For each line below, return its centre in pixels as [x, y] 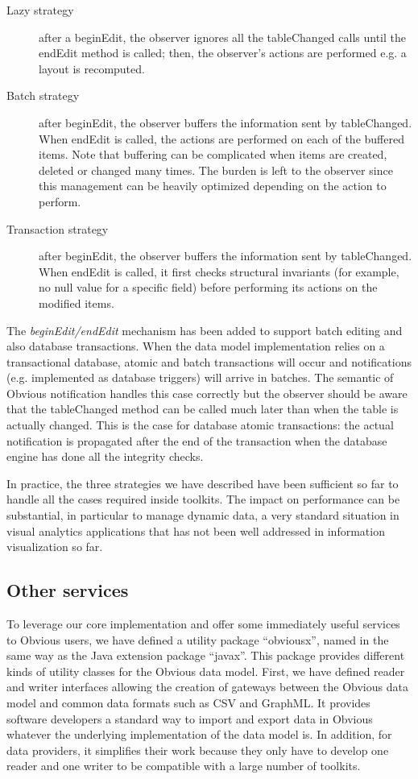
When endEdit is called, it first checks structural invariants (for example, [219, 271]
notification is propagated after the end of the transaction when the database [197, 440]
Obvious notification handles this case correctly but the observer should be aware [207, 393]
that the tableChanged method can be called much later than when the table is [203, 409]
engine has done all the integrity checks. [105, 456]
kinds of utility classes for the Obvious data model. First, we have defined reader [206, 671]
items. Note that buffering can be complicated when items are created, [213, 154]
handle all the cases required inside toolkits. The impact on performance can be [203, 499]
